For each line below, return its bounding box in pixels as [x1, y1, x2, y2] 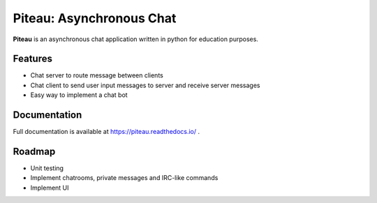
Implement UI [30, 183, 69, 192]
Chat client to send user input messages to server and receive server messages [30, 81, 261, 89]
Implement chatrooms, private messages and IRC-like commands [30, 174, 219, 182]
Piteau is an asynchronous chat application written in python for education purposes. [13, 35, 258, 43]
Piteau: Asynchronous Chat [13, 10, 177, 26]
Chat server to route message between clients [30, 71, 163, 80]
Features [13, 53, 52, 65]
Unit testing [30, 164, 64, 172]
